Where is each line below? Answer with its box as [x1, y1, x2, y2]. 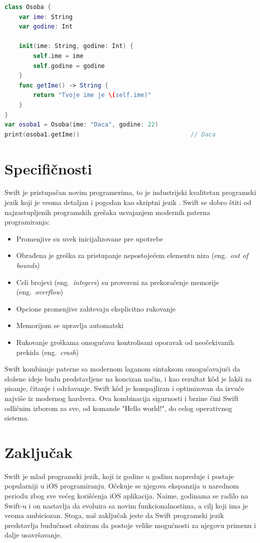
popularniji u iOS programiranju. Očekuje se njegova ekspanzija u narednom [4, 480, 239, 491]
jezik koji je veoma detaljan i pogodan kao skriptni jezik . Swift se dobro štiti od [4, 197, 251, 207]
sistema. [4, 412, 29, 423]
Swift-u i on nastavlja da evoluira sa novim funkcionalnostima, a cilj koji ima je [4, 500, 248, 510]
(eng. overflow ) [16, 286, 63, 297]
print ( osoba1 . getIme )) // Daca [4, 130, 216, 138]
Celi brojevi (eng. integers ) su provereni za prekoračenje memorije [16, 276, 219, 287]
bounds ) [16, 260, 40, 270]
